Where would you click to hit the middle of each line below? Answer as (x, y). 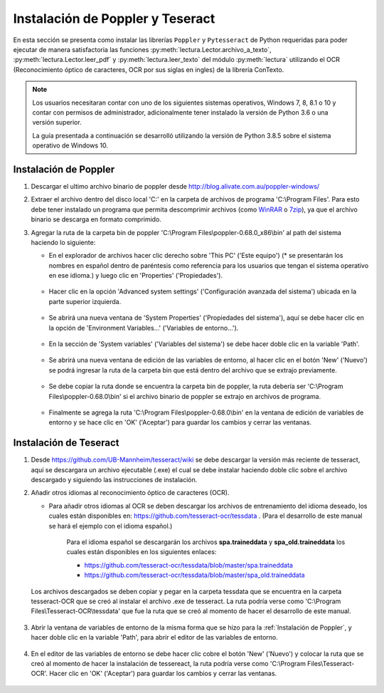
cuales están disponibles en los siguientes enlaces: (142, 552)
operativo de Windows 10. (70, 145)
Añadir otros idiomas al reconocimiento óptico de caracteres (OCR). (130, 493)
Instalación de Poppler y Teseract (114, 19)
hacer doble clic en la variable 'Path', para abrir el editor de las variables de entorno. (154, 637)
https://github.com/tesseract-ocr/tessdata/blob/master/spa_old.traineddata (194, 575)
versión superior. (57, 123)
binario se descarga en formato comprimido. (96, 219)
